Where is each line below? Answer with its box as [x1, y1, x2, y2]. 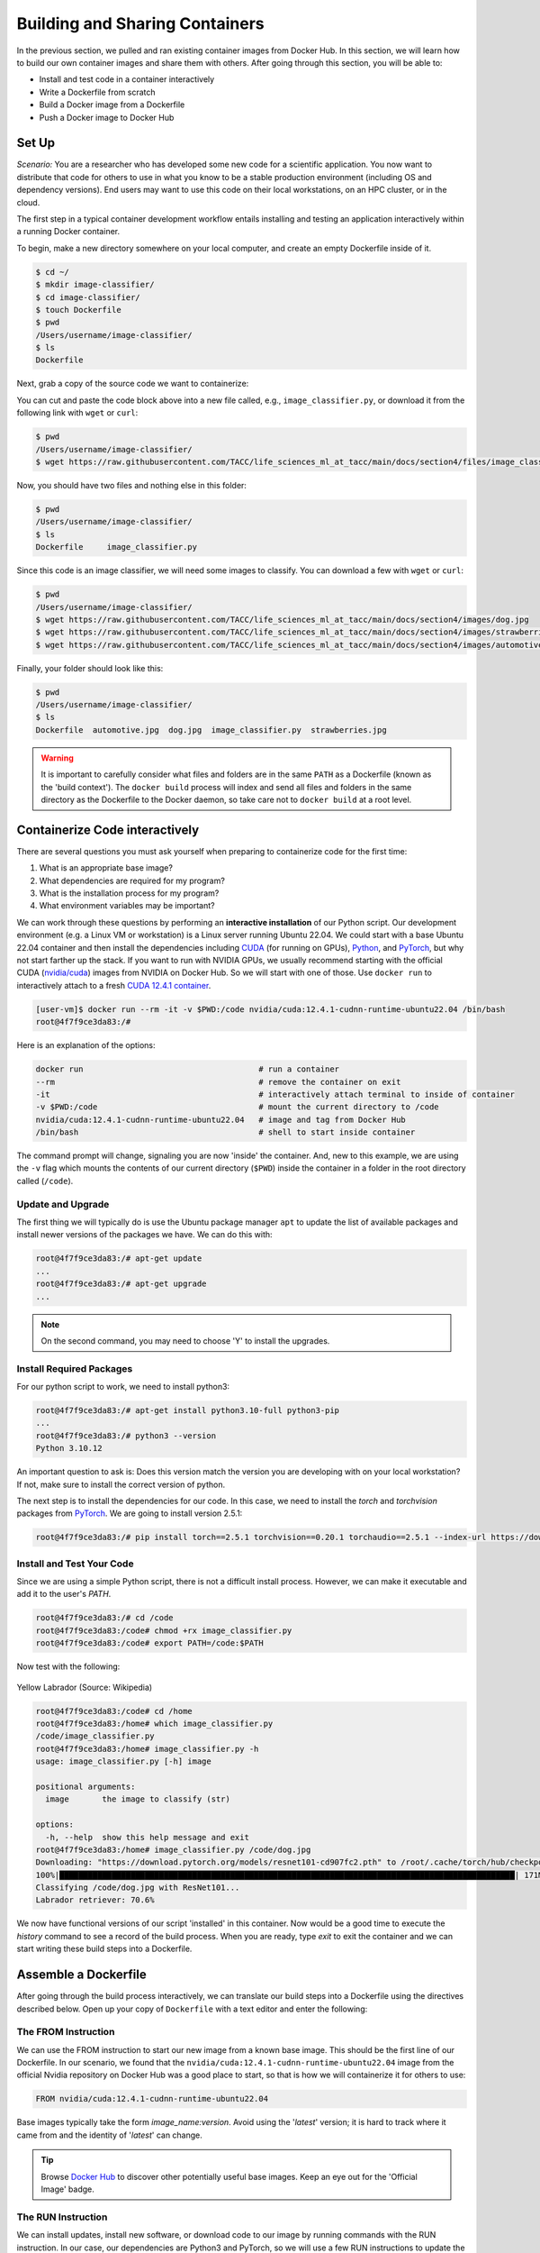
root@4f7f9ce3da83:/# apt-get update [35, 1254, 202, 1263]
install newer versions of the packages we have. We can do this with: [16, 1229, 274, 1240]
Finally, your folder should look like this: [16, 662, 164, 673]
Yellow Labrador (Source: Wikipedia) [16, 1682, 153, 1692]
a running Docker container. [16, 226, 121, 237]
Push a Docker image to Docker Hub [39, 112, 175, 123]
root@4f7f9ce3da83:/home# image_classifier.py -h [35, 1744, 259, 1754]
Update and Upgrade [16, 1198, 110, 1210]
